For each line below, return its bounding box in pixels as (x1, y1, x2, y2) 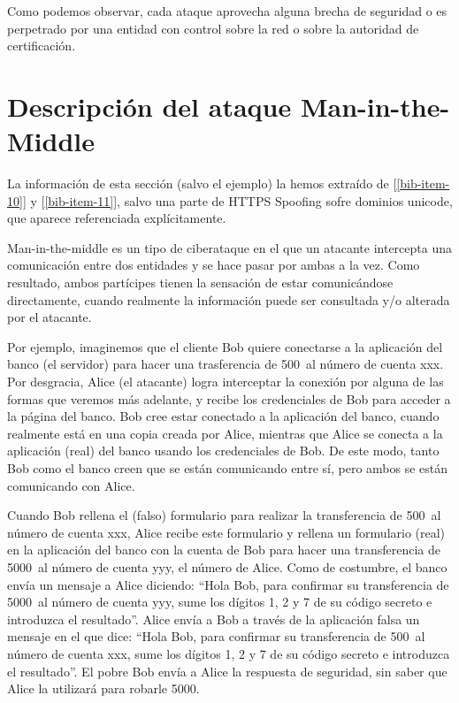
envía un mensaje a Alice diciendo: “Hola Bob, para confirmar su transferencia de (7, 575, 449, 593)
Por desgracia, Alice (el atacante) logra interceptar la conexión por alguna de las (7, 372, 444, 391)
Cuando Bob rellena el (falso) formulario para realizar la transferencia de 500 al (7, 506, 441, 524)
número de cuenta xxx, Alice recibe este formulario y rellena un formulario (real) (7, 523, 446, 541)
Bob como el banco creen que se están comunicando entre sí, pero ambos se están (7, 459, 448, 477)
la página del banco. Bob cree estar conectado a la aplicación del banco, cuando (7, 407, 440, 425)
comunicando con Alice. (7, 476, 135, 494)
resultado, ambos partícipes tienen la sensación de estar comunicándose (7, 273, 394, 292)
